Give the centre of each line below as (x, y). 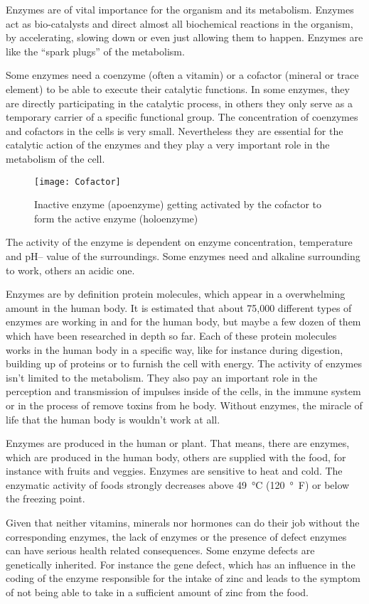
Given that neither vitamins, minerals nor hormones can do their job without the (183, 523)
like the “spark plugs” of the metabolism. (95, 51)
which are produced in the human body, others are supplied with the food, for (176, 457)
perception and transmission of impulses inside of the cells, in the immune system (183, 391)
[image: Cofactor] (77, 182)
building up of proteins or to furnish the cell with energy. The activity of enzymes (184, 363)
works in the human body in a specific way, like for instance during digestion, (175, 349)
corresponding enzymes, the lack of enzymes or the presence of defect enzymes (176, 536)
